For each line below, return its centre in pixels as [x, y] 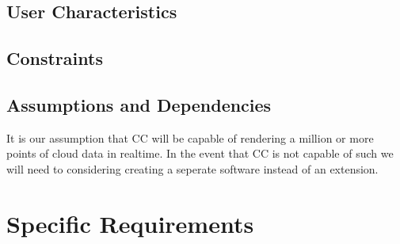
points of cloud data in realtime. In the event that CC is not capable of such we [200, 153]
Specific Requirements [130, 223]
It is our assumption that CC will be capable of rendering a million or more [190, 137]
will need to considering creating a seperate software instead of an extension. [192, 168]
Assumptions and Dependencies [139, 104]
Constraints [55, 58]
